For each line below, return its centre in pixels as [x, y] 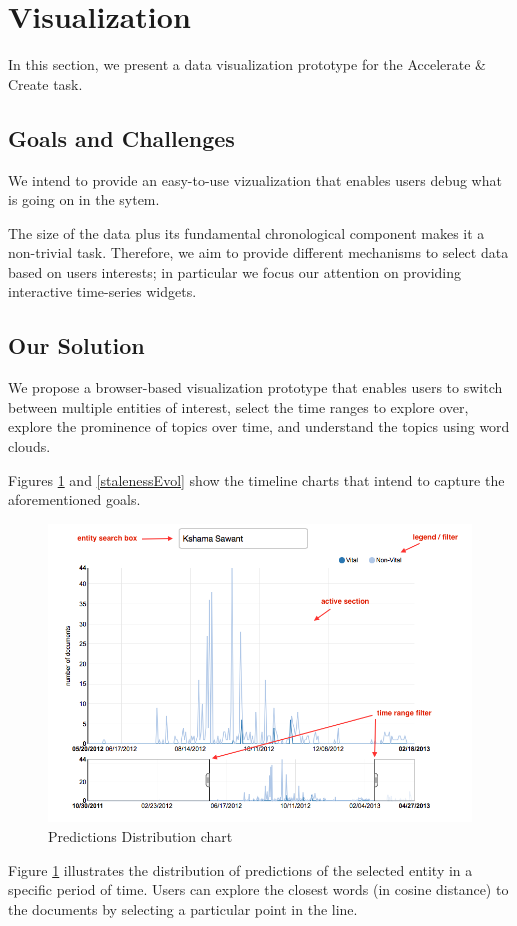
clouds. [29, 446]
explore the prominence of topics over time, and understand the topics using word [259, 426]
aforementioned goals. [74, 499]
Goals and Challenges [121, 137]
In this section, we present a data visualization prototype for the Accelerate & [247, 64]
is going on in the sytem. [84, 199]
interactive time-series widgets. [102, 291]
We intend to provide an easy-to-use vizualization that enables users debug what [255, 179]
